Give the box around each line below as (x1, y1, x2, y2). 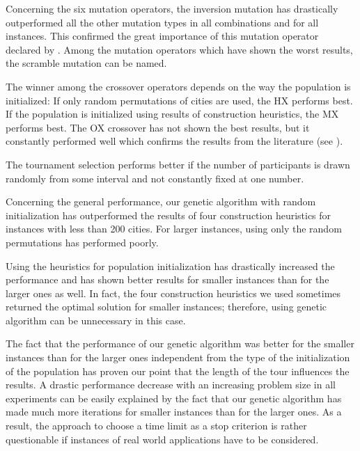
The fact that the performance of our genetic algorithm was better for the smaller (6, 336, 354, 351)
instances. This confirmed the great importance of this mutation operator (6, 29, 319, 43)
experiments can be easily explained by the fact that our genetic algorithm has (6, 390, 342, 405)
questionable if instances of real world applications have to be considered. (6, 432, 319, 446)
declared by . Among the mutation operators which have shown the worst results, (6, 42, 353, 56)
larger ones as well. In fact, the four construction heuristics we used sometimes (6, 285, 341, 300)
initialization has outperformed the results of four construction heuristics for (6, 207, 331, 222)
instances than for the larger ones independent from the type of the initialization (6, 350, 350, 365)
